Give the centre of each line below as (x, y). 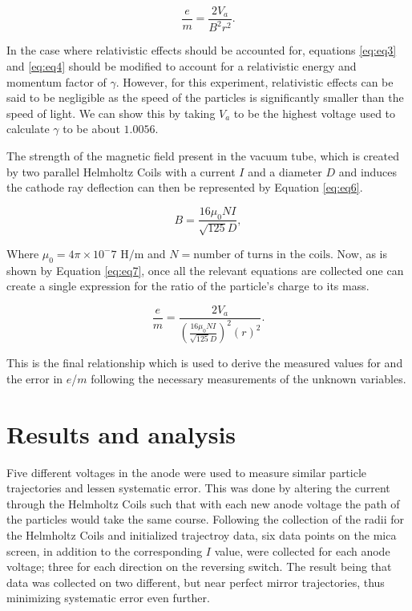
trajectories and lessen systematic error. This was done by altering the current (198, 488)
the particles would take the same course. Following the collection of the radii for (206, 519)
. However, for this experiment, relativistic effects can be (254, 81)
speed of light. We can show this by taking (111, 113)
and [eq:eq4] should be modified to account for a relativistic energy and (182, 66)
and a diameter (285, 171)
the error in (35, 378)
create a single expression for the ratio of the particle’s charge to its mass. (188, 286)
